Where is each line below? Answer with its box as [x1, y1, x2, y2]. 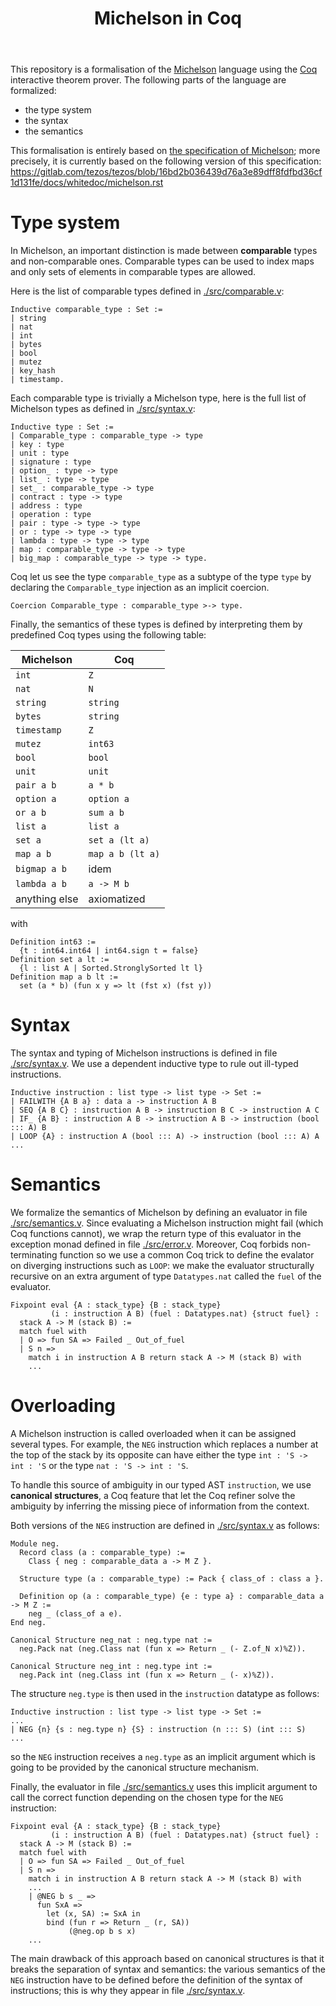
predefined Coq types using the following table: [10, 629, 207, 641]
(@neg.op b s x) [68, 1926, 137, 1936]
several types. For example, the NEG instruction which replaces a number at [10, 1438, 319, 1450]
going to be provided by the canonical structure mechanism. [10, 1761, 259, 1773]
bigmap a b [15, 863, 67, 875]
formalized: [10, 85, 57, 97]
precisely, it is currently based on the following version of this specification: [10, 155, 322, 167]
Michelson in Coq [94, 7, 242, 30]
